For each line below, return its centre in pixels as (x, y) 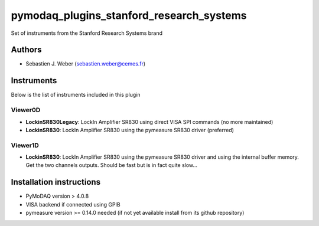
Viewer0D (26, 110)
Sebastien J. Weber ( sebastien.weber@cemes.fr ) (86, 64)
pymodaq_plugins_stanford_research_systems (129, 15)
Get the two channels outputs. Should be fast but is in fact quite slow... (112, 165)
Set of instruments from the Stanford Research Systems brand (87, 33)
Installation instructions (56, 182)
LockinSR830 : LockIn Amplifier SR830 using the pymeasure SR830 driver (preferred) (130, 130)
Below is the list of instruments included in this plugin (76, 95)
